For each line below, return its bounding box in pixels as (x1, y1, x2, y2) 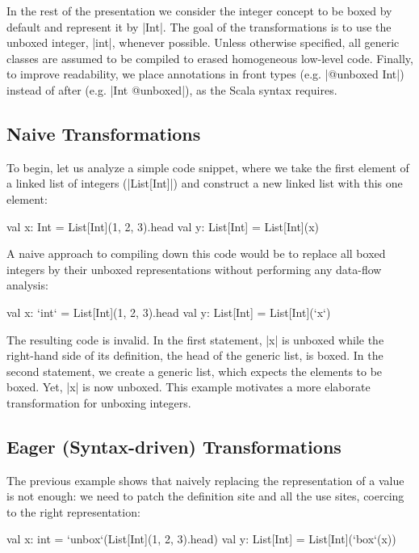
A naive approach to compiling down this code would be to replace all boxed (6, 245, 386, 262)
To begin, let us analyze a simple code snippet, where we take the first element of (6, 158, 409, 175)
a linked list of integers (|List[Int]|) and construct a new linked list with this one (6, 175, 403, 192)
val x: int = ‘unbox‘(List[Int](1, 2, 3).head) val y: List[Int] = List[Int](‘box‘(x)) (6, 530, 396, 547)
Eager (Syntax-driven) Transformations (6, 433, 341, 458)
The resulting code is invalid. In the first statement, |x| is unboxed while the (6, 331, 384, 348)
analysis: (6, 276, 48, 293)
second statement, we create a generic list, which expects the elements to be (6, 362, 383, 379)
